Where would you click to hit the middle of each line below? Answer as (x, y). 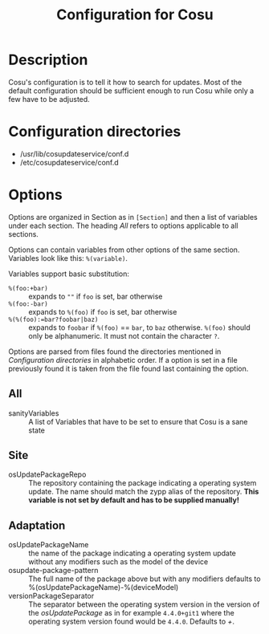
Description (48, 60)
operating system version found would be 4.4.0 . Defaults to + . (132, 622)
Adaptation (37, 525)
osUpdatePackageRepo (47, 474)
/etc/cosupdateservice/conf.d (69, 162)
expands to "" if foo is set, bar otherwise (96, 296)
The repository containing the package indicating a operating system (143, 483)
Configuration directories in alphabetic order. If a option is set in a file (123, 360)
